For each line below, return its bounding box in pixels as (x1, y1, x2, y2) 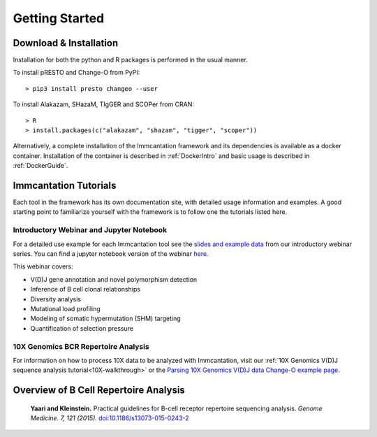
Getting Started (13, 10, 105, 26)
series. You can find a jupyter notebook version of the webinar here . (13, 250, 209, 258)
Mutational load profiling (30, 304, 101, 313)
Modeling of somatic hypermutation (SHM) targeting (30, 315, 181, 323)
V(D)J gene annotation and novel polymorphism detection (30, 275, 198, 283)
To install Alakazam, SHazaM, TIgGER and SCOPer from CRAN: (13, 100, 195, 108)
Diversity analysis (30, 294, 82, 303)
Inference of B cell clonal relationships (30, 285, 141, 294)
